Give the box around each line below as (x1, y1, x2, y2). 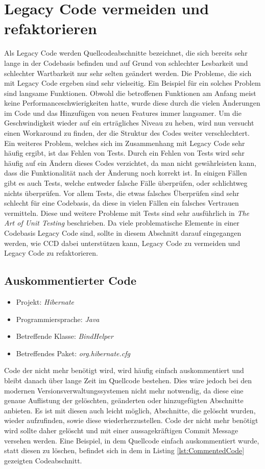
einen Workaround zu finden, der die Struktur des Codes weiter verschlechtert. (4, 128, 250, 138)
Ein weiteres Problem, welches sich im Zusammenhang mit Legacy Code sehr (4, 137, 245, 148)
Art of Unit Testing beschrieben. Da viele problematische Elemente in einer (4, 217, 239, 228)
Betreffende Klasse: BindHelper (16, 331, 113, 341)
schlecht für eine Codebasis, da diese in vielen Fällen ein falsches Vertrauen (4, 198, 239, 208)
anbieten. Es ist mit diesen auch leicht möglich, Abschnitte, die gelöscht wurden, (4, 405, 256, 415)
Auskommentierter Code (4, 273, 136, 288)
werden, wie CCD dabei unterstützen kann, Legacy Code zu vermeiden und (4, 237, 240, 248)
